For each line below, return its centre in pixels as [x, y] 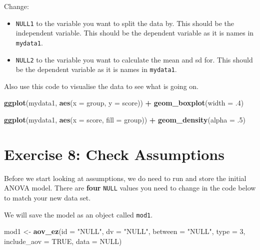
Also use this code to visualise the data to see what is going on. [101, 86]
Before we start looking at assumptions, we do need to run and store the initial [125, 178]
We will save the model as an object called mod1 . [78, 214]
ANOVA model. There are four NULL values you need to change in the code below [130, 188]
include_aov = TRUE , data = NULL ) [63, 241]
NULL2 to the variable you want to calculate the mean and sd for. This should [134, 59]
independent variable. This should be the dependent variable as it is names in [135, 33]
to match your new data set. [47, 197]
